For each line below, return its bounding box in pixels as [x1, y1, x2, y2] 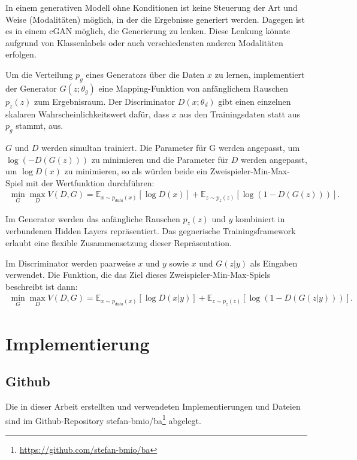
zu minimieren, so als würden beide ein [64, 165, 208, 177]
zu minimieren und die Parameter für [91, 153, 229, 165]
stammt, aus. [16, 119, 63, 132]
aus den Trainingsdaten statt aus [179, 107, 300, 120]
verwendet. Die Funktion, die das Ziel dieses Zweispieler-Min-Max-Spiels [5, 268, 271, 281]
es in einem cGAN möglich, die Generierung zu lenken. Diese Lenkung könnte [5, 25, 291, 37]
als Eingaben [250, 256, 298, 269]
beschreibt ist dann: [5, 280, 78, 292]
